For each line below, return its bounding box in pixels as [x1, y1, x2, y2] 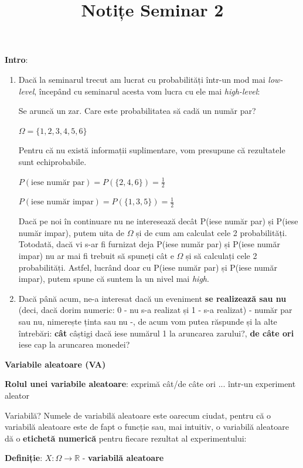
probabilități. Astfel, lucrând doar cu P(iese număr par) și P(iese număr [18, 261, 277, 273]
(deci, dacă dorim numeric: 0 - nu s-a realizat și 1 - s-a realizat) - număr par [18, 304, 292, 316]
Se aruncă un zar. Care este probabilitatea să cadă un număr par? [18, 105, 256, 117]
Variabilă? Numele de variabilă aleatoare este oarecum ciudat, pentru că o [5, 409, 271, 421]
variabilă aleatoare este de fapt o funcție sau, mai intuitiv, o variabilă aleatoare [5, 420, 289, 433]
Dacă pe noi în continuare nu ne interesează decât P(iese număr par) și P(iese [18, 215, 298, 227]
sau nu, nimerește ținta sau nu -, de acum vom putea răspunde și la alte [18, 315, 277, 327]
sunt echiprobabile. [18, 155, 87, 167]
